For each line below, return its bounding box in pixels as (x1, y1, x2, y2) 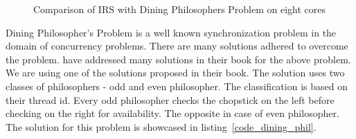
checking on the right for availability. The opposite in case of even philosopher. (6, 106, 339, 120)
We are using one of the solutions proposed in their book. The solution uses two (6, 65, 345, 80)
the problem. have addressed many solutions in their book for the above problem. (6, 52, 351, 66)
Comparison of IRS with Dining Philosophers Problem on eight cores (33, 2, 326, 16)
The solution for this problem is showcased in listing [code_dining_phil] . (6, 119, 317, 133)
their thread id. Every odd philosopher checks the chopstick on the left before (6, 92, 335, 107)
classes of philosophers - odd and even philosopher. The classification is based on (6, 78, 348, 93)
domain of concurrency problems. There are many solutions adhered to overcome (6, 39, 348, 53)
